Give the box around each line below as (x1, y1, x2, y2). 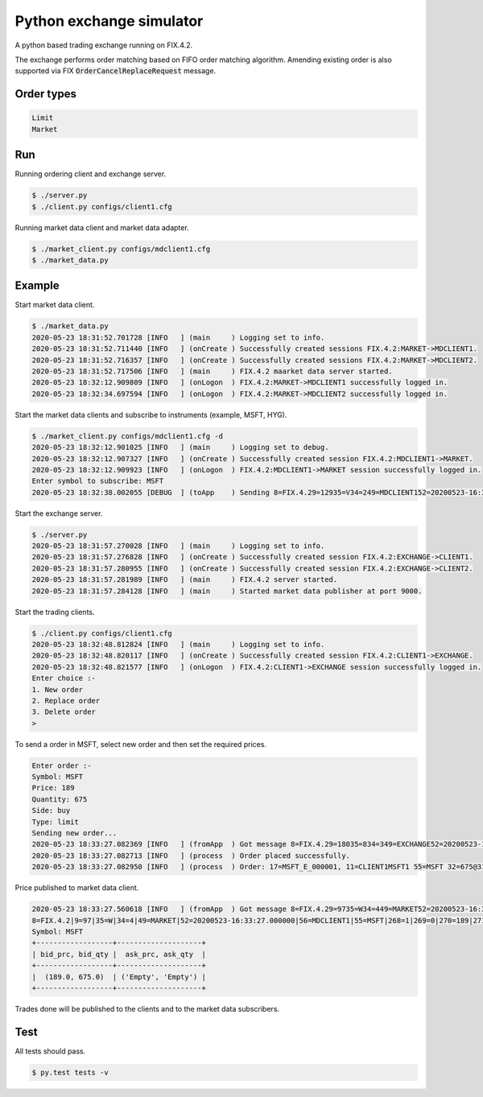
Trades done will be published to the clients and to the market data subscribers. (14, 1004, 280, 1013)
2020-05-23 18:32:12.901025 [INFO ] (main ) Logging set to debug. (31, 443, 329, 452)
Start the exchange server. (14, 508, 103, 518)
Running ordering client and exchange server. (14, 169, 167, 179)
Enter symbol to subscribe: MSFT (31, 476, 164, 486)
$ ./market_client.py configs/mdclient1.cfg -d (31, 431, 223, 440)
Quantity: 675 (31, 794, 88, 804)
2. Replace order (31, 696, 101, 705)
